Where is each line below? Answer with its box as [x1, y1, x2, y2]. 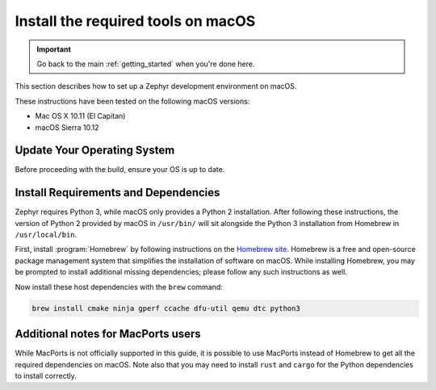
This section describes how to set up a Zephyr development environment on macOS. [15, 82, 297, 91]
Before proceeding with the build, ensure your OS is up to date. [15, 165, 225, 174]
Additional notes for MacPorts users [15, 327, 201, 341]
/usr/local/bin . [15, 230, 78, 240]
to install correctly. [15, 371, 77, 380]
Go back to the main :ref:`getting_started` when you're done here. [36, 59, 255, 69]
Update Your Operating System [15, 144, 175, 157]
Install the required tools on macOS [15, 12, 256, 30]
